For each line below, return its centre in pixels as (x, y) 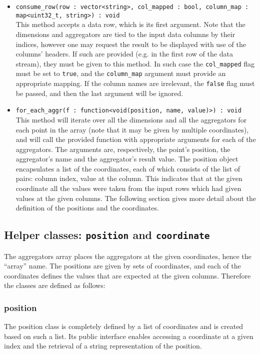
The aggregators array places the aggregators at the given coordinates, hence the (128, 256)
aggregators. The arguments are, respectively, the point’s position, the (123, 149)
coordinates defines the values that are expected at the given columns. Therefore (127, 275)
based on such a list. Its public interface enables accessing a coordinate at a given (129, 336)
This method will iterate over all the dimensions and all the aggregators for (131, 119)
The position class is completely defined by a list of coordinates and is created (124, 326)
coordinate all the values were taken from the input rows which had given (128, 188)
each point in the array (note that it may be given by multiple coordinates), (132, 129)
